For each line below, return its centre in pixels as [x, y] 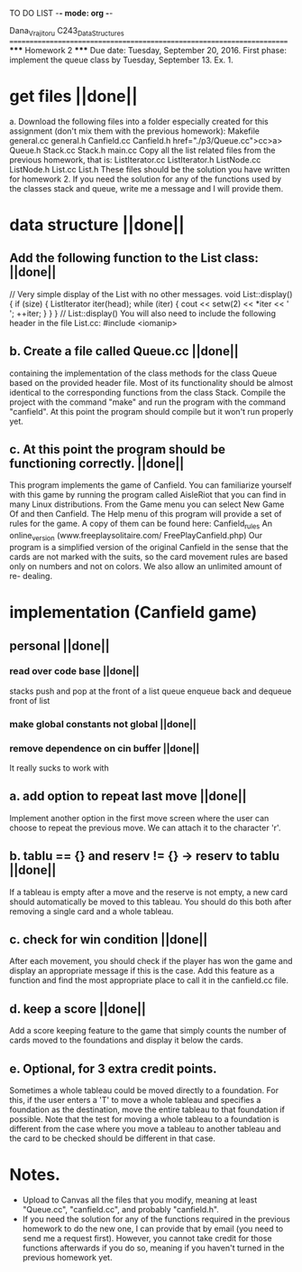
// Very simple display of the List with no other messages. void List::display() [151, 294]
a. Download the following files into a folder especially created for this [139, 121]
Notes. [35, 1175]
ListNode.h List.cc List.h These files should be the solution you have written [150, 169]
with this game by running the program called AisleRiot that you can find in [148, 495]
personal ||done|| [59, 645]
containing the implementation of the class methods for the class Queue [143, 373]
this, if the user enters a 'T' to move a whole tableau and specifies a [135, 1100]
